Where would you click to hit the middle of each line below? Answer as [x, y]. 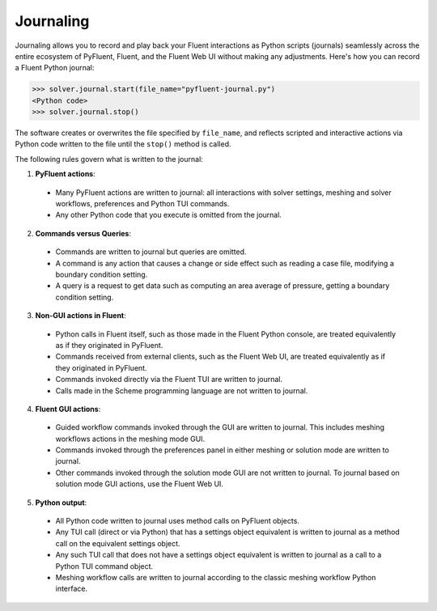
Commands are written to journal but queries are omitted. [151, 252]
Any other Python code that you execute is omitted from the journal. [169, 215]
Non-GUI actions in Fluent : [81, 316]
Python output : [61, 503]
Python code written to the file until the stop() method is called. [123, 144]
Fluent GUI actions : [68, 409]
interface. [72, 589]
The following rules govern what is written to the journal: [109, 159]
